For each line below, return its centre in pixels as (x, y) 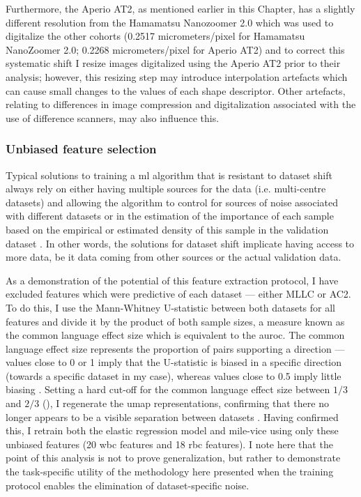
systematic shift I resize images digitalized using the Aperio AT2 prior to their (173, 63)
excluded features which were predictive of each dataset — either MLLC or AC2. (178, 294)
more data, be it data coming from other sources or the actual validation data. (174, 257)
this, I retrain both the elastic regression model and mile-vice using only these (172, 430)
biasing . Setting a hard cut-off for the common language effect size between (168, 389)
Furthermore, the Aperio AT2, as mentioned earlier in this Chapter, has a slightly (180, 8)
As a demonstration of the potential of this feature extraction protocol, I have (172, 280)
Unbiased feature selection (81, 149)
